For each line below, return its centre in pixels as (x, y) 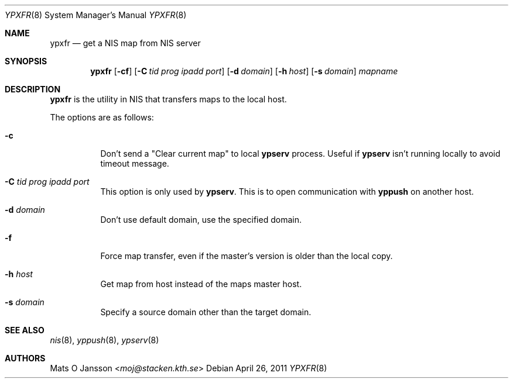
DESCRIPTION (33, 89)
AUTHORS (25, 358)
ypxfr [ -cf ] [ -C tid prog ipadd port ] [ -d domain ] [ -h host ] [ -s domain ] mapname (244, 71)
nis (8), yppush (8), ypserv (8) (105, 340)
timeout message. (135, 163)
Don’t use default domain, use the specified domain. (201, 220)
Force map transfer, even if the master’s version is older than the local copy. (247, 256)
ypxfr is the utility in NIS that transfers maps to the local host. (168, 99)
